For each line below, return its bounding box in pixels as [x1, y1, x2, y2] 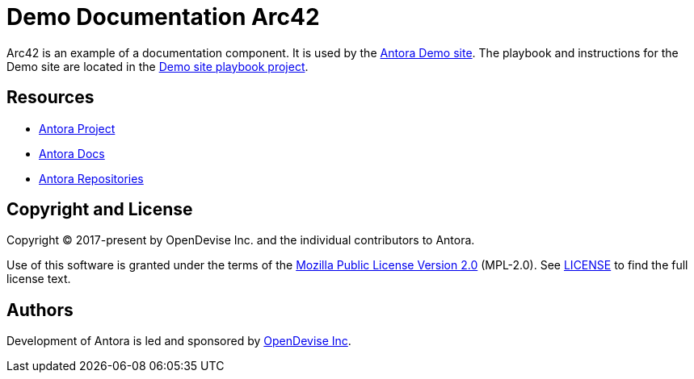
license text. [6, 272, 71, 286]
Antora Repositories [39, 171, 144, 185]
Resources [6, 87, 95, 108]
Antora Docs [39, 146, 105, 160]
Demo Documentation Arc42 [6, 3, 320, 31]
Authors [6, 299, 74, 320]
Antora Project [39, 121, 116, 135]
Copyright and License [6, 199, 193, 220]
